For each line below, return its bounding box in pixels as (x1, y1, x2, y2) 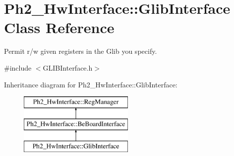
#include (4, 62, 32, 73)
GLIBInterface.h (43, 62, 93, 73)
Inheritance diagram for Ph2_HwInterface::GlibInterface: (4, 79, 177, 89)
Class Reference (4, 17, 115, 38)
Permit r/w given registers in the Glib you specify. (4, 46, 157, 56)
